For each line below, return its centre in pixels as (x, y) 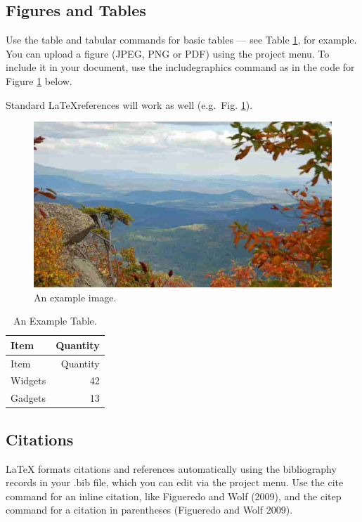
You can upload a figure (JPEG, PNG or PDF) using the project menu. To (168, 53)
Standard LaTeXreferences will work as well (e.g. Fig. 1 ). (129, 104)
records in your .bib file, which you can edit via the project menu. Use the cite (175, 482)
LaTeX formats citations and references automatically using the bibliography (171, 468)
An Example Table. (55, 321)
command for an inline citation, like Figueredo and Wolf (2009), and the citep (174, 496)
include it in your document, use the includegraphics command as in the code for (180, 67)
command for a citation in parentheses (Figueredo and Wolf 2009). (149, 510)
